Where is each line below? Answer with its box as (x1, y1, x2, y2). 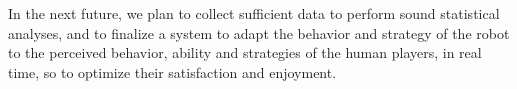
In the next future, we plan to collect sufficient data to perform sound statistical (8, 3, 500, 23)
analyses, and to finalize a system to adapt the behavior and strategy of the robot (8, 22, 510, 43)
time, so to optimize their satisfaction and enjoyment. (8, 61, 337, 82)
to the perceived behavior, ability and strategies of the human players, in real (8, 42, 482, 63)
